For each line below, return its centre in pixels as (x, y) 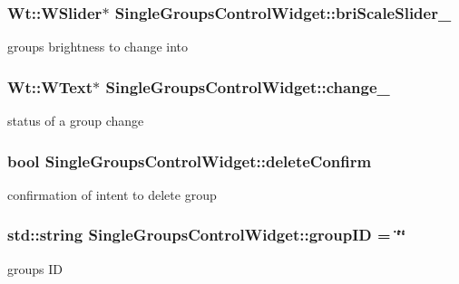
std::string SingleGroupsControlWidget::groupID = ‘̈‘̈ (207, 235)
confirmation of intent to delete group (112, 194)
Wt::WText (50, 86)
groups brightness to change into (98, 47)
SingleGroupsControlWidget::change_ (248, 86)
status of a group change (76, 121)
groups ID (35, 268)
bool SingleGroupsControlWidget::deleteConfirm (190, 161)
